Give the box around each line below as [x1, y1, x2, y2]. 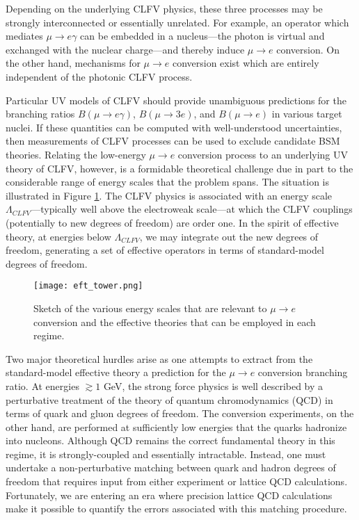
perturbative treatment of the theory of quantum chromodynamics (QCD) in [6, 392, 333, 407]
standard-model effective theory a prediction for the [6, 365, 226, 380]
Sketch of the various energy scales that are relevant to [33, 300, 267, 315]
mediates [6, 29, 43, 43]
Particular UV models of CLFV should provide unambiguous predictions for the [6, 92, 346, 107]
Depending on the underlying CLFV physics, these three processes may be [6, 1, 323, 15]
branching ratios [6, 106, 75, 121]
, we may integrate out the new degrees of [139, 229, 319, 243]
